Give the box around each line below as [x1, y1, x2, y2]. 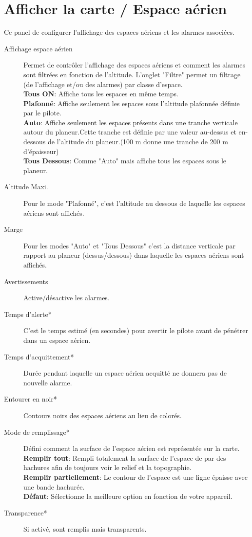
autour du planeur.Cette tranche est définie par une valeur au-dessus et [23, 127, 236, 137]
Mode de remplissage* [4, 426, 70, 437]
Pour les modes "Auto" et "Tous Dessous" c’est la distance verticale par [23, 240, 235, 250]
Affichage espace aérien [4, 43, 73, 53]
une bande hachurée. [23, 481, 85, 492]
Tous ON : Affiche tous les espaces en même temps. [23, 89, 178, 99]
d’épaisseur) [23, 146, 59, 156]
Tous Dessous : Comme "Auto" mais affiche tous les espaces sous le [23, 156, 226, 166]
